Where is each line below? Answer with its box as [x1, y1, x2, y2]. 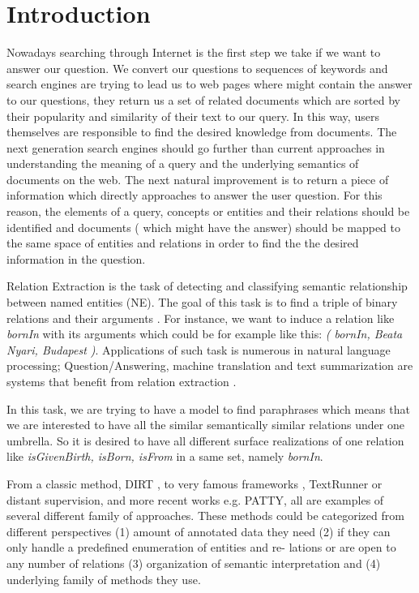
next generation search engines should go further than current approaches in [6, 139, 385, 156]
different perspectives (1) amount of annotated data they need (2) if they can [6, 522, 391, 539]
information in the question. [6, 250, 146, 267]
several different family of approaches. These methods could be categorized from [6, 507, 404, 524]
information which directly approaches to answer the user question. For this [6, 187, 383, 204]
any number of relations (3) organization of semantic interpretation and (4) [6, 554, 381, 571]
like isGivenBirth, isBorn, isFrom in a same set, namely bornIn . [6, 448, 323, 465]
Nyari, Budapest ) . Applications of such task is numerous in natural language [6, 341, 391, 358]
